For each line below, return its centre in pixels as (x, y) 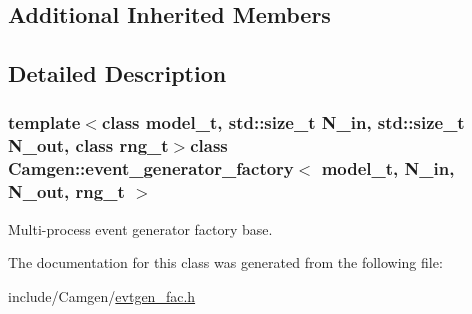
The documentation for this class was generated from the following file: (225, 262)
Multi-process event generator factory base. (140, 228)
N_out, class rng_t (88, 145)
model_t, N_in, (388, 168)
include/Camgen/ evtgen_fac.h (102, 295)
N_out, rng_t (66, 191)
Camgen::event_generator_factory (151, 168)
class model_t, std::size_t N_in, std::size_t (283, 122)
